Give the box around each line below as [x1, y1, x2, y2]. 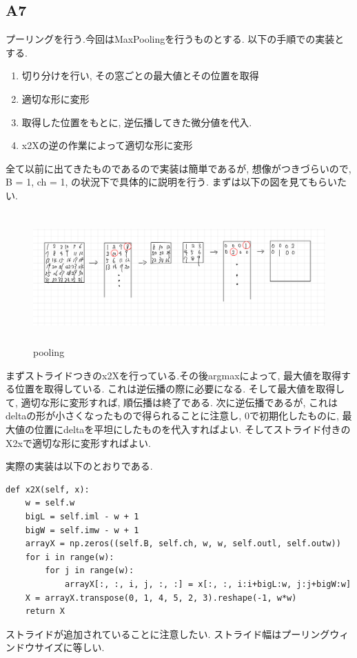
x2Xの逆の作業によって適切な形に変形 [21, 138, 193, 152]
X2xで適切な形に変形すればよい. [6, 435, 151, 450]
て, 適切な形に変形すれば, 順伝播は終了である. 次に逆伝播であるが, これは [6, 395, 338, 409]
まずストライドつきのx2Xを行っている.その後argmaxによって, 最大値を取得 [6, 368, 342, 382]
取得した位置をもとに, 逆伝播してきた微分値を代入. [21, 114, 252, 129]
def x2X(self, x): [6, 484, 90, 495]
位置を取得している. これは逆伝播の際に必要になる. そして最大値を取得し [14, 381, 345, 396]
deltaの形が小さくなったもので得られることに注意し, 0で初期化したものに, [6, 408, 339, 423]
